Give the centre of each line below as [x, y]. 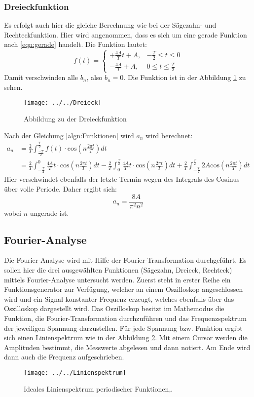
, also [94, 77]
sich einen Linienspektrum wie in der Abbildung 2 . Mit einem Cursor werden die [126, 337]
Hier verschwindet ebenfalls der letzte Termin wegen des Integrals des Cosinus [122, 179]
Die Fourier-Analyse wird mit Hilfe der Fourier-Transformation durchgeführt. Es [125, 260]
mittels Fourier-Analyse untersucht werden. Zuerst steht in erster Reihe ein [117, 279]
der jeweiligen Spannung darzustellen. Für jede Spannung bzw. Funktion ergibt [123, 328]
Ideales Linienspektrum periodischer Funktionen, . [98, 388]
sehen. [13, 87]
